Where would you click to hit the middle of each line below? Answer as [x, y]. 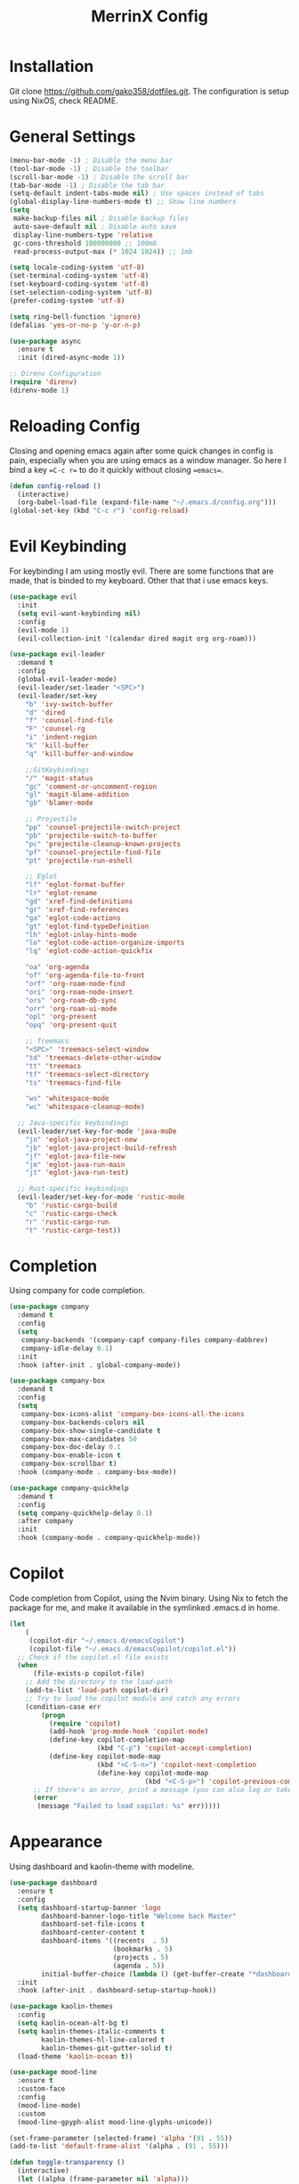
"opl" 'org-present [61, 1017]
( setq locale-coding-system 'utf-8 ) [77, 268]
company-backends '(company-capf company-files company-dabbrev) [145, 1340]
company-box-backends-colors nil [83, 1422]
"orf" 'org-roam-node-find [75, 983]
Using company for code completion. [77, 1291]
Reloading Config [75, 426]
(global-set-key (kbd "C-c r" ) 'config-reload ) [99, 511]
